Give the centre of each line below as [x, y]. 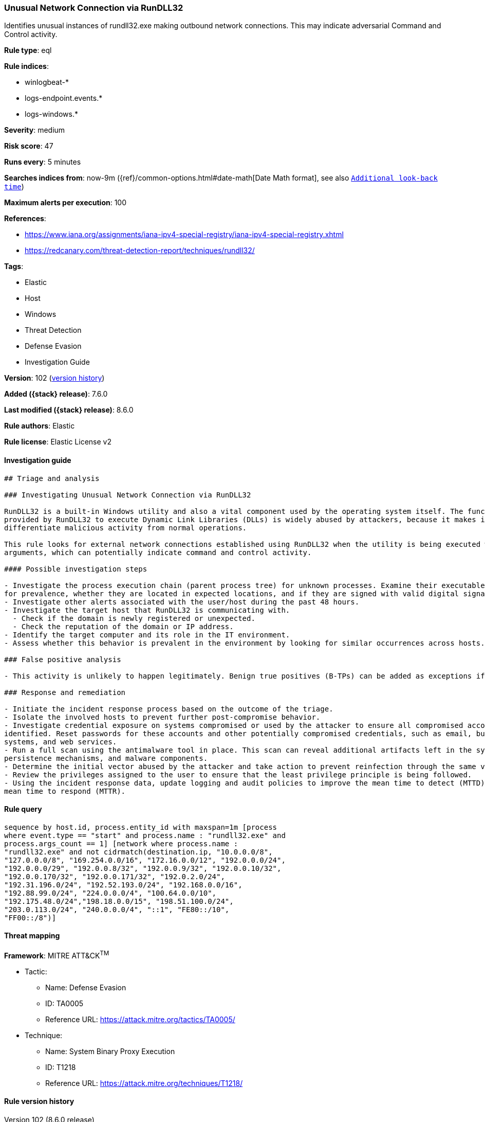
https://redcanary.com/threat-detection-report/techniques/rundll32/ [140, 251]
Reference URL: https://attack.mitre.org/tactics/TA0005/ [140, 1019]
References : [25, 219]
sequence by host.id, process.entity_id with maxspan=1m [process [141, 827]
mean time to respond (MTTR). [65, 791]
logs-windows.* [51, 114]
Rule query [23, 809]
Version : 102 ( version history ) [54, 378]
